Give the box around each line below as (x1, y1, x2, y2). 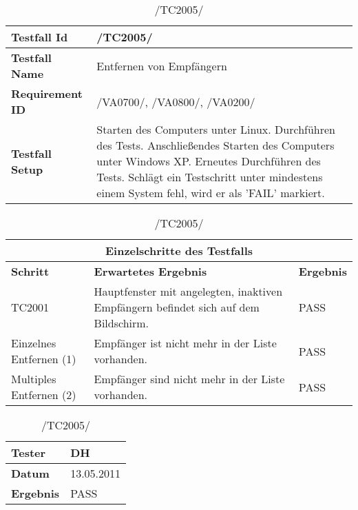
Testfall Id (11, 29, 68, 45)
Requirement (11, 85, 83, 101)
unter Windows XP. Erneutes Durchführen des (96, 153, 321, 169)
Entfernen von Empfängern (96, 57, 227, 74)
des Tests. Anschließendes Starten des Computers (96, 137, 335, 153)
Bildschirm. (94, 315, 149, 331)
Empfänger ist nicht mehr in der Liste (94, 335, 277, 351)
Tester (11, 445, 46, 460)
